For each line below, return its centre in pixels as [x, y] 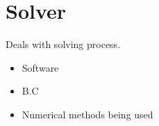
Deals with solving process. [63, 44]
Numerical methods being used [87, 114]
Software [40, 67]
